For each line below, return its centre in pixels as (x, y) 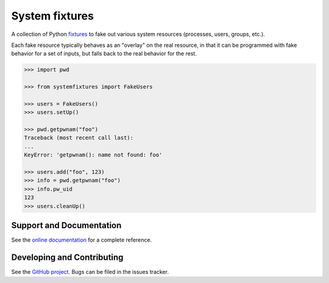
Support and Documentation (66, 225)
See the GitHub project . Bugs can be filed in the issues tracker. (90, 271)
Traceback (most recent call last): (79, 138)
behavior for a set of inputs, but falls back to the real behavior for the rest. (104, 54)
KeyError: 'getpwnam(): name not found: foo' (93, 155)
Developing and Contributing (67, 257)
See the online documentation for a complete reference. (82, 240)
